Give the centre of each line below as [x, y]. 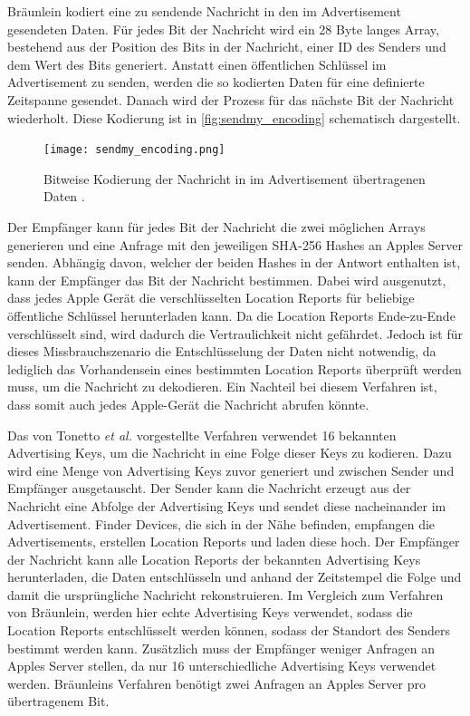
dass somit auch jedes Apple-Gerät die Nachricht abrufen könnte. [188, 404]
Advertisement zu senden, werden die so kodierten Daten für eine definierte [216, 82]
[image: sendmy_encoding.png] [134, 150]
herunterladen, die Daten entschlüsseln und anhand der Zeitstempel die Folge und [235, 577]
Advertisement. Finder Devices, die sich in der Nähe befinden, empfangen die [221, 523]
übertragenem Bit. [58, 701]
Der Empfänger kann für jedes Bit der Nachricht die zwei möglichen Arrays [216, 227]
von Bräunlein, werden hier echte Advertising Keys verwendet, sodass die [210, 612]
